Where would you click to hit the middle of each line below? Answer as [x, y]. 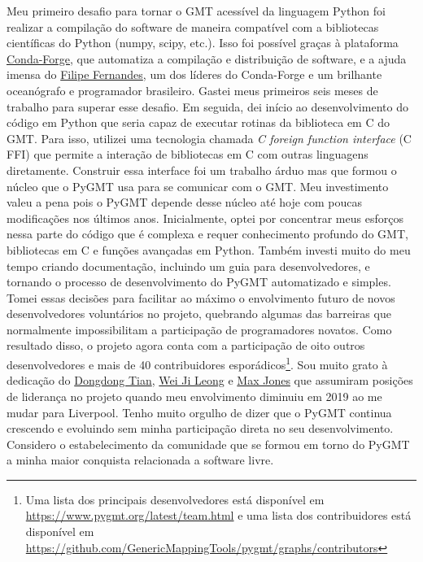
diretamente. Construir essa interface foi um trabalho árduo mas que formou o [202, 170]
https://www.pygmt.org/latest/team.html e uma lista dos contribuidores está [218, 515]
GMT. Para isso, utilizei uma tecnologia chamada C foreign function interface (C [209, 138]
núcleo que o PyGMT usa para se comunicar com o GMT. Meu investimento [198, 186]
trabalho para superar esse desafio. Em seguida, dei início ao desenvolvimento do [207, 106]
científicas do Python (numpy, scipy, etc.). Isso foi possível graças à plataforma [203, 43]
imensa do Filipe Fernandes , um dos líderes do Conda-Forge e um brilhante [194, 74]
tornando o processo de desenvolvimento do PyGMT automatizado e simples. [199, 282]
